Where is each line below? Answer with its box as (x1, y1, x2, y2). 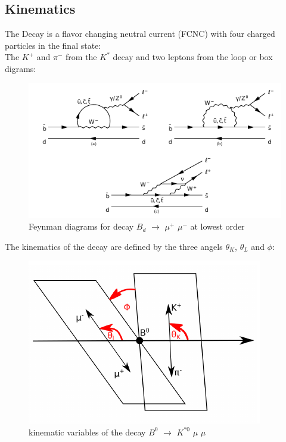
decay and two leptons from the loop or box (113, 51, 273, 63)
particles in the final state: (5, 39, 101, 51)
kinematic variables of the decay (29, 425, 146, 438)
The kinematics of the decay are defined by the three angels (5, 240, 223, 252)
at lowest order (190, 220, 245, 233)
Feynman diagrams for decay (29, 220, 134, 233)
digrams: (5, 62, 36, 74)
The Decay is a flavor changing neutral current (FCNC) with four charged (5, 27, 275, 40)
